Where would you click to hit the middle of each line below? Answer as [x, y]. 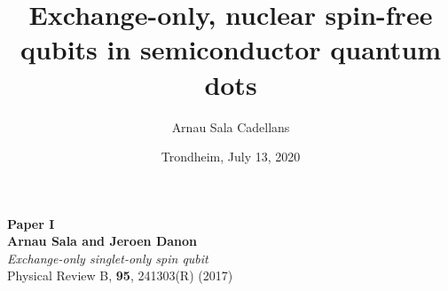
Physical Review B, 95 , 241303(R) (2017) [120, 275]
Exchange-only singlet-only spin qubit [108, 258]
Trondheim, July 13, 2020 [231, 157]
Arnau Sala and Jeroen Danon [102, 241]
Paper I [31, 223]
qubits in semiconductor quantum [231, 49]
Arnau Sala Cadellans [231, 126]
